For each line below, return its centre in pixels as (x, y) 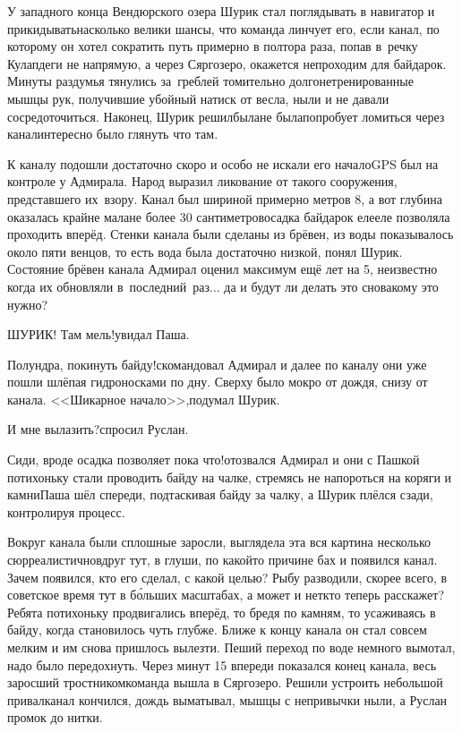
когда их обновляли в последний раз (108, 286)
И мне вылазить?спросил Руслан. (98, 429)
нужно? (28, 304)
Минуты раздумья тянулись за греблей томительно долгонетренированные (210, 81)
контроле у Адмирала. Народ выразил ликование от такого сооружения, (202, 181)
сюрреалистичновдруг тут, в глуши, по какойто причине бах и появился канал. (222, 560)
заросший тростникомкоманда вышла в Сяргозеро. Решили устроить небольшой (225, 682)
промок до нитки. (55, 717)
